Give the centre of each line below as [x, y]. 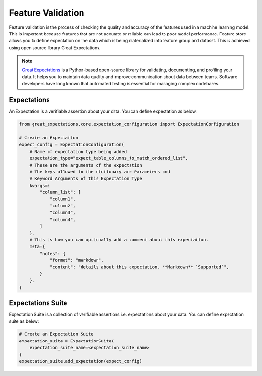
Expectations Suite [38, 303]
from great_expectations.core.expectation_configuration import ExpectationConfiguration [129, 124]
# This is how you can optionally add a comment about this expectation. [119, 240]
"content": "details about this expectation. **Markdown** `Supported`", [139, 267]
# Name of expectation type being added [78, 151]
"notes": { [52, 253]
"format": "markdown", [77, 260]
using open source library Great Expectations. [55, 47]
